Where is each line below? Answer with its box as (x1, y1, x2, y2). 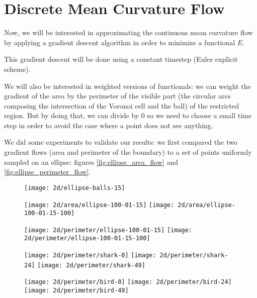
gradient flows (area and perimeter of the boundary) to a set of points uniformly (4, 147, 252, 157)
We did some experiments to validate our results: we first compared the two (4, 137, 237, 147)
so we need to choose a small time (147, 110, 251, 121)
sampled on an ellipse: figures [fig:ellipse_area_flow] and (4, 156, 179, 167)
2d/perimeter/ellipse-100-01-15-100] (24, 235, 150, 242)
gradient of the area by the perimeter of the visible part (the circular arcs (4, 90, 231, 101)
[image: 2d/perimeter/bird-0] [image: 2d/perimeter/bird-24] (24, 278, 232, 286)
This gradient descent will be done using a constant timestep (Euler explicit (4, 54, 238, 64)
